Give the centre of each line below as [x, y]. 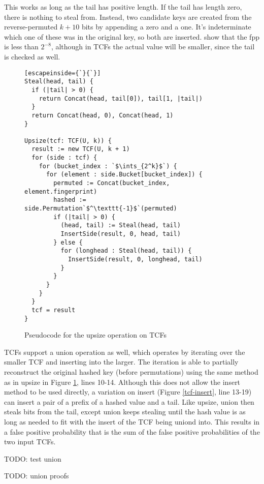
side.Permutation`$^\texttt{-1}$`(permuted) [101, 209]
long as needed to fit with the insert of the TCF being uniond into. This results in [132, 421]
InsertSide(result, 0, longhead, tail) [135, 259]
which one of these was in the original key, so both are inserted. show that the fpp [132, 36]
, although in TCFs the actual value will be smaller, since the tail [153, 47]
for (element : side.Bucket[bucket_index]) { [124, 175]
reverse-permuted [31, 27]
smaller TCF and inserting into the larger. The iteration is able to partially [121, 362]
